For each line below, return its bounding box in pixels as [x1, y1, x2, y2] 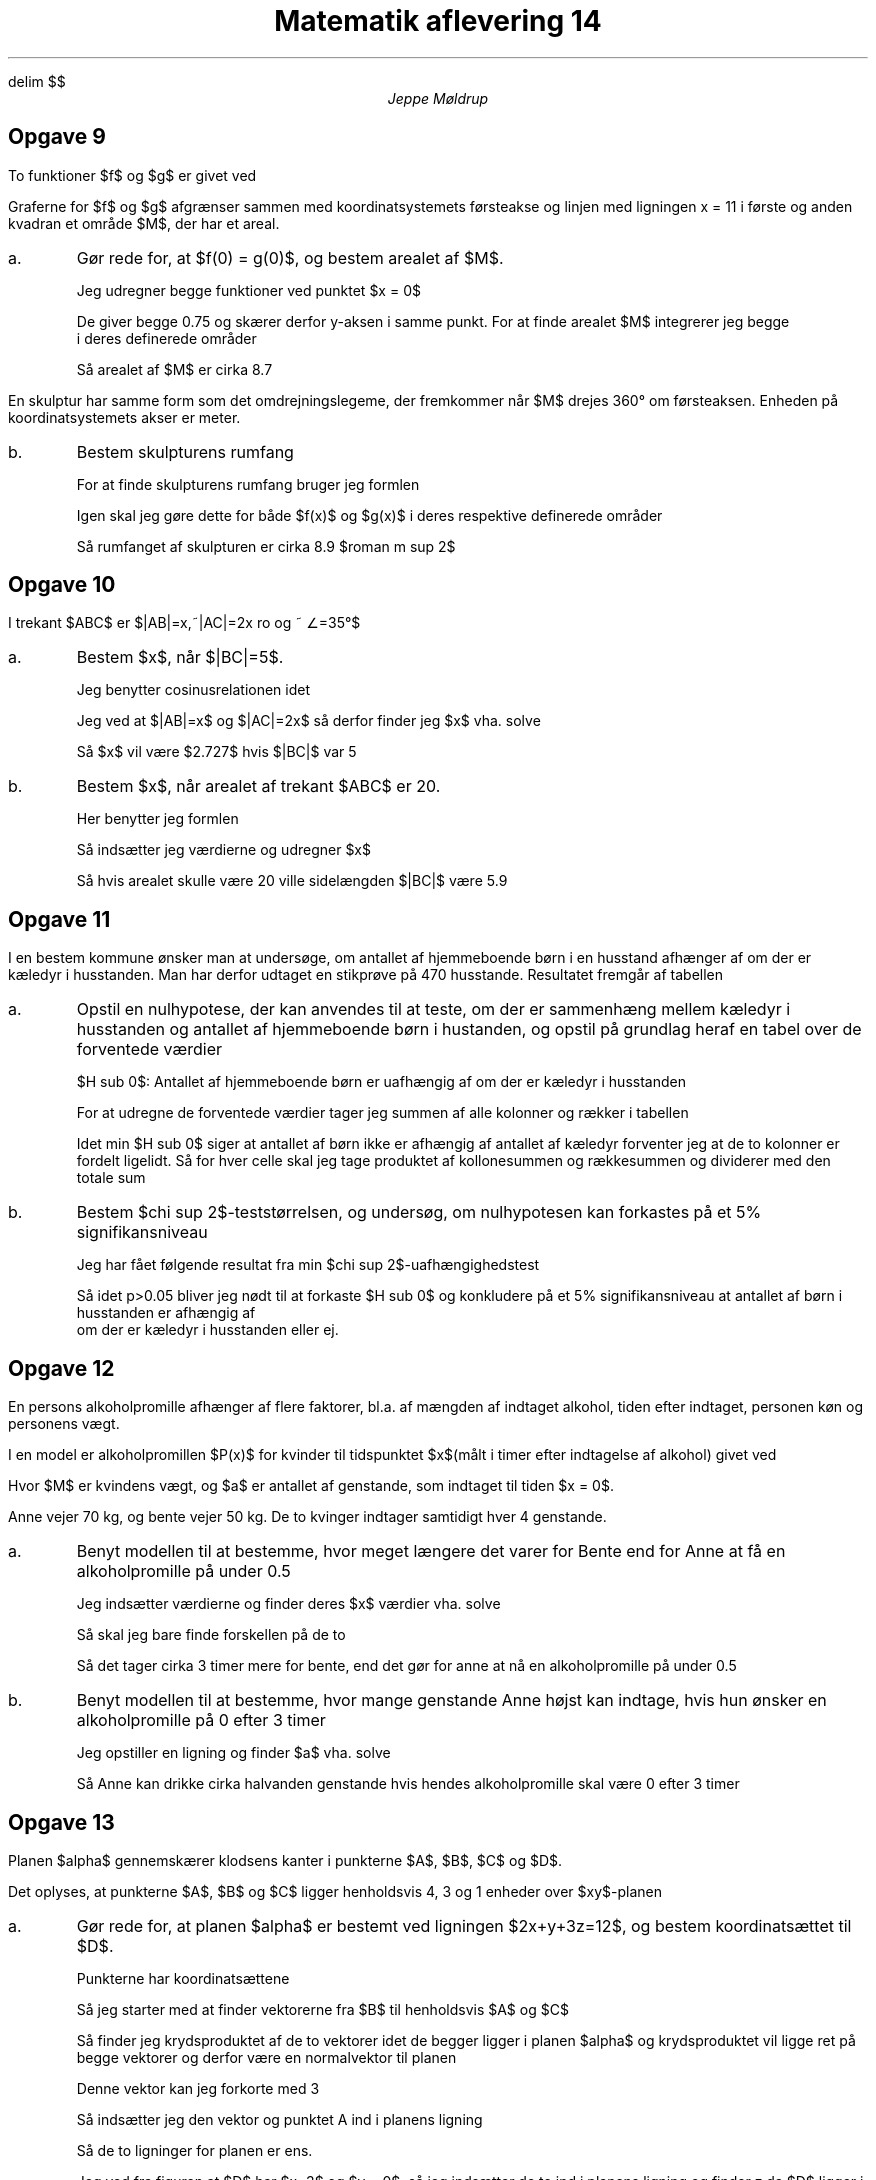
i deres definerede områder [76, 329, 257, 347]
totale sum [76, 1169, 146, 1187]
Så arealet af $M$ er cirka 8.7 [76, 360, 273, 378]
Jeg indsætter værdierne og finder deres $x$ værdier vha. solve [76, 1595, 501, 1613]
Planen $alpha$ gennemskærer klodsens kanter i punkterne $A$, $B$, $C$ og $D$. [8, 1851, 563, 1869]
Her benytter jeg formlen [76, 810, 239, 828]
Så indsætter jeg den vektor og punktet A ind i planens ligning [76, 2110, 483, 2128]
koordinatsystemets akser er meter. [8, 408, 241, 426]
